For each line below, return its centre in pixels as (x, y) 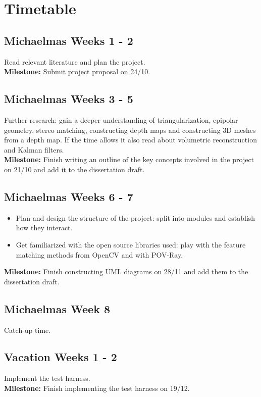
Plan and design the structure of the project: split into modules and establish (136, 217)
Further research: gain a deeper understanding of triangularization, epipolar (121, 119)
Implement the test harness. (47, 378)
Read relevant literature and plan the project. (75, 61)
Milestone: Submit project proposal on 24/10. (77, 71)
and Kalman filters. (34, 149)
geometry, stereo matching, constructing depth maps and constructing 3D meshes (130, 130)
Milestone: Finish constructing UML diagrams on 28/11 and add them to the (126, 271)
